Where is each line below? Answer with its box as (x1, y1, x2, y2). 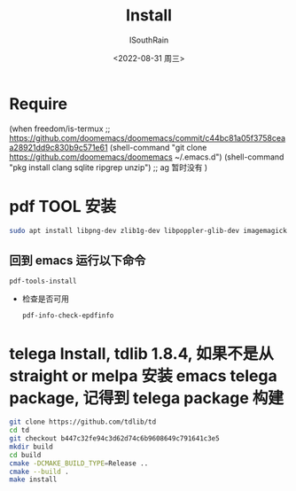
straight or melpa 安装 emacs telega (9, 365, 277, 386)
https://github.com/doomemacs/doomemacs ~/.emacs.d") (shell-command (9, 152, 284, 162)
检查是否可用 (21, 293, 69, 304)
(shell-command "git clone (109, 142, 207, 152)
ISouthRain (129, 35, 169, 45)
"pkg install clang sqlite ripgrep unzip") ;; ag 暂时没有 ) (9, 161, 208, 173)
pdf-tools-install (9, 277, 77, 286)
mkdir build (9, 442, 53, 451)
